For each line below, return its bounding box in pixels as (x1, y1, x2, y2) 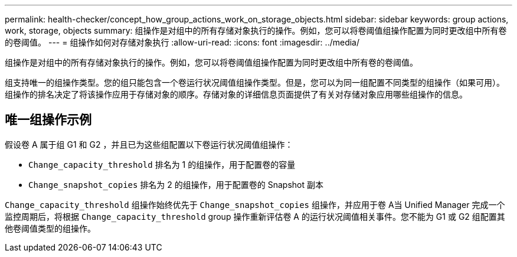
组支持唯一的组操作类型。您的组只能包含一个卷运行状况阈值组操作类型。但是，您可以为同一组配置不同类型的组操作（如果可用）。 (5, 77, 505, 87)
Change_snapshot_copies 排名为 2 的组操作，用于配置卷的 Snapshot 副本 (28, 179, 323, 190)
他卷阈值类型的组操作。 (5, 223, 96, 233)
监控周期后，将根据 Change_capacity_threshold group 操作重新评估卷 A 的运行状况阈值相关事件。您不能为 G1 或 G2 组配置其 (5, 211, 505, 222)
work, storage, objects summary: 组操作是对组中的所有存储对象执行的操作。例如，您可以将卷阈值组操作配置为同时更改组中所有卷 (5, 25, 507, 35)
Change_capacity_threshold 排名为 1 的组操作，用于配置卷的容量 (28, 159, 296, 170)
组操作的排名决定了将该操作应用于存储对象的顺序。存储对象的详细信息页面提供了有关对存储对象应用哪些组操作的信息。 (5, 89, 467, 99)
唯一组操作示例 (5, 112, 91, 128)
